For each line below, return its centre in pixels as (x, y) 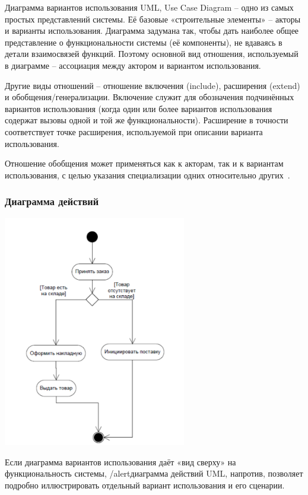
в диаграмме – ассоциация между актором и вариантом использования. (133, 65)
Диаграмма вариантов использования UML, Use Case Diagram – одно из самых (149, 7)
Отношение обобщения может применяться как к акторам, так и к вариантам (144, 163)
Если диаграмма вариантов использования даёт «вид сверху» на (120, 462)
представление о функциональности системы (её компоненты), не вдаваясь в (144, 42)
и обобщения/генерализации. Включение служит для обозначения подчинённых (150, 97)
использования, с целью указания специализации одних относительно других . (147, 175)
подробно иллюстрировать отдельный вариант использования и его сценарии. (145, 485)
